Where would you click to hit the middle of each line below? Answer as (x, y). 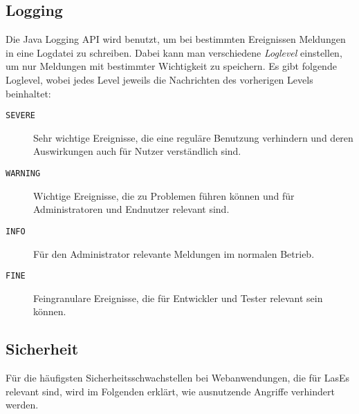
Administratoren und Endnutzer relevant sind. (131, 209)
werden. (22, 405)
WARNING (23, 174)
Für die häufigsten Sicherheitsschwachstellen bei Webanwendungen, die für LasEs (178, 378)
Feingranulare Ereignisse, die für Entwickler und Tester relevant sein (178, 298)
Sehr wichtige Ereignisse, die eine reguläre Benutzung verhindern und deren (193, 137)
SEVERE (20, 116)
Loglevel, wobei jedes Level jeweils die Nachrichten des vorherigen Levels (159, 79)
